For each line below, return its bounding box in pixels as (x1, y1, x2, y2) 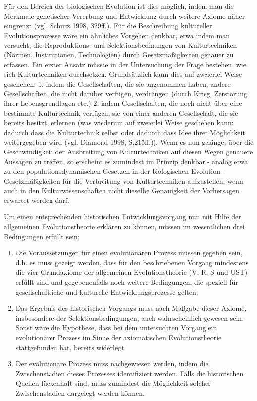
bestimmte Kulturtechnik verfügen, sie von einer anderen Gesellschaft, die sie (4, 107, 238, 118)
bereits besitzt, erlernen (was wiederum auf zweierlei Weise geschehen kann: (4, 117, 234, 128)
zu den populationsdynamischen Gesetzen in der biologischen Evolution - (4, 166, 225, 176)
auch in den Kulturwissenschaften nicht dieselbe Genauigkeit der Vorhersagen (4, 185, 240, 196)
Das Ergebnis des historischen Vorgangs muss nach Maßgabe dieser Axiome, (15, 303, 247, 313)
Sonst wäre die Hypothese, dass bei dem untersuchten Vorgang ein (15, 322, 217, 333)
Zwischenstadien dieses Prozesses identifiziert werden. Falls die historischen (15, 368, 244, 378)
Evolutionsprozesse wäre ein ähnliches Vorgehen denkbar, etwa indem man (4, 30, 230, 40)
